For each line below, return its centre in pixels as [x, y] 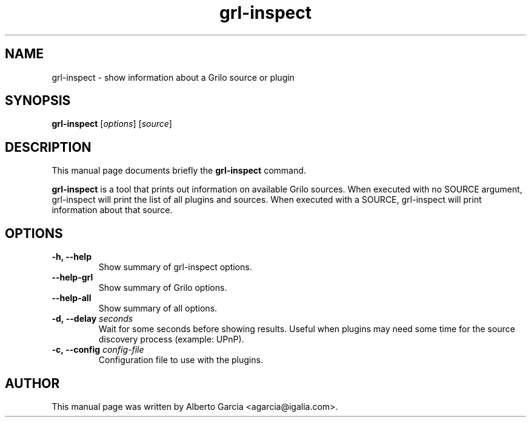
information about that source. [112, 210]
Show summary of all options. [158, 308]
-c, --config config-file [98, 350]
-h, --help [72, 257]
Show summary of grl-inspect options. [175, 267]
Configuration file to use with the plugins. [181, 360]
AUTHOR [32, 383]
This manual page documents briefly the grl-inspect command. [179, 171]
